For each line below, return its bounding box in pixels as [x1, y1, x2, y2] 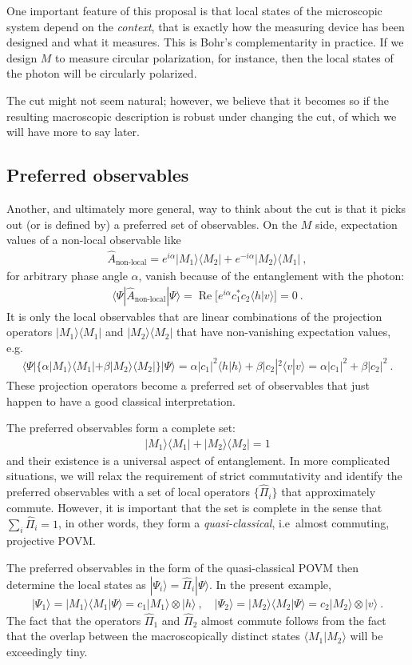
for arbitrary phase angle [6, 266, 128, 283]
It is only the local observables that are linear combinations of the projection [6, 307, 382, 324]
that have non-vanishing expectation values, [176, 323, 391, 340]
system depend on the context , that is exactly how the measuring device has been [6, 18, 405, 34]
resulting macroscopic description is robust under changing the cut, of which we [6, 107, 397, 124]
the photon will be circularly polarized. [6, 65, 197, 82]
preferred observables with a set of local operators [6, 483, 251, 500]
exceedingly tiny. [6, 643, 88, 659]
